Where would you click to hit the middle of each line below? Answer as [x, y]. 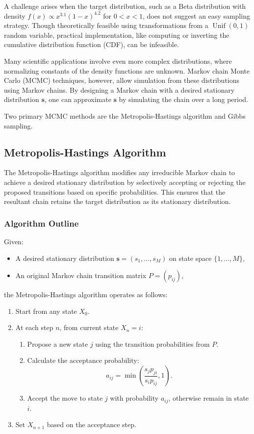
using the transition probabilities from [152, 344]
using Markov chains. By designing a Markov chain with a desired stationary [119, 89]
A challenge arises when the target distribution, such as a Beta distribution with [125, 6]
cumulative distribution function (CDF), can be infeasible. [91, 44]
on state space [190, 258]
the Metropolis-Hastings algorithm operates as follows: [86, 294]
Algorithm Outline [41, 223]
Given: [14, 241]
